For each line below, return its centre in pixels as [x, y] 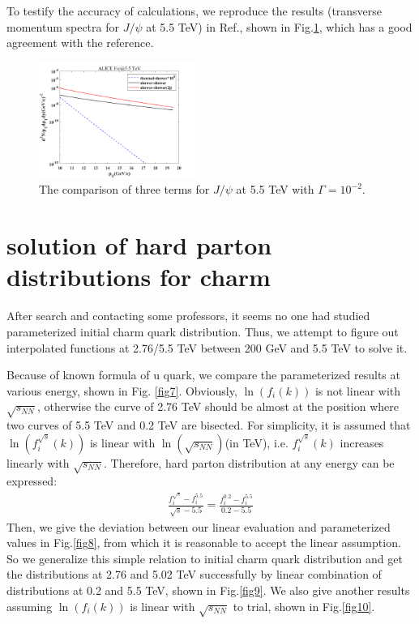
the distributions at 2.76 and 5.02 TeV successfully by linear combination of [194, 574]
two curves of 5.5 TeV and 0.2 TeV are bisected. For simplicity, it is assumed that [209, 425]
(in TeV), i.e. [257, 442]
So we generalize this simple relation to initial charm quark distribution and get [205, 558]
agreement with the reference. [80, 43]
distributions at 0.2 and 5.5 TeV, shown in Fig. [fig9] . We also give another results [208, 590]
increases [362, 442]
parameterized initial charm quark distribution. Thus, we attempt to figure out [203, 331]
